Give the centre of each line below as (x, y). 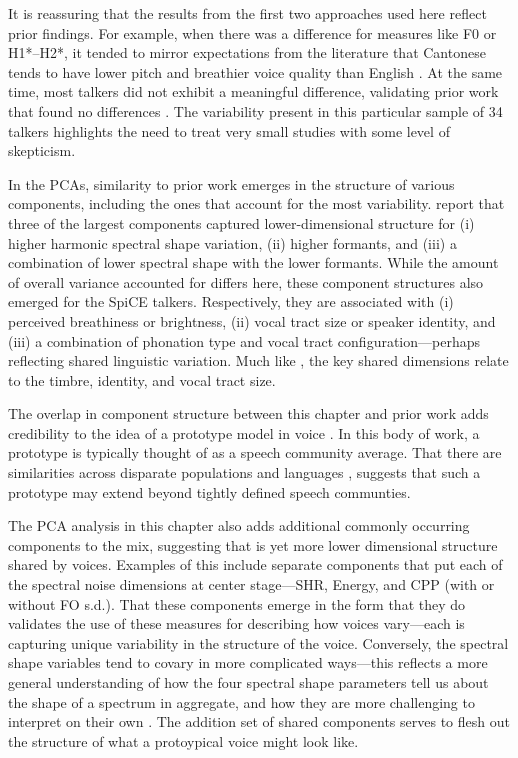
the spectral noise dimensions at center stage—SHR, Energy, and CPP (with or (251, 584)
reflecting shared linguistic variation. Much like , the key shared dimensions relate (258, 360)
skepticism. (42, 150)
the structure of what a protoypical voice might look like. (183, 740)
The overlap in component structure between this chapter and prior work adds (248, 413)
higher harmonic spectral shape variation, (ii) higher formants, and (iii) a (232, 242)
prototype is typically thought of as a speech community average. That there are (255, 452)
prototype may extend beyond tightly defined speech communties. (209, 491)
